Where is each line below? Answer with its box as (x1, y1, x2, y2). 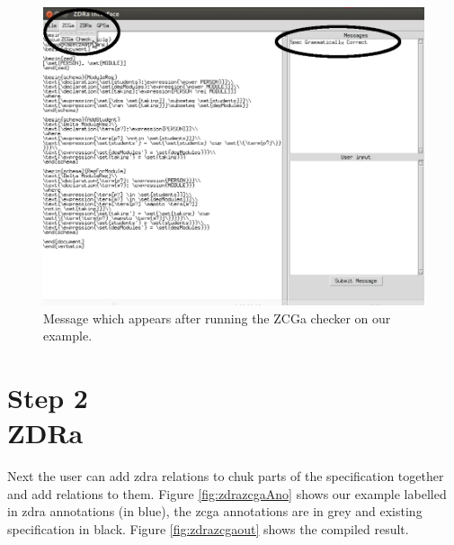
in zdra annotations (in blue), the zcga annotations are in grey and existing (7, 502, 423, 521)
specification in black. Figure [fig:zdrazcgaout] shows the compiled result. (7, 519, 409, 538)
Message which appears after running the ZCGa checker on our (43, 308, 391, 327)
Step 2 (7, 379, 88, 416)
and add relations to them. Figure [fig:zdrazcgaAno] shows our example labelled (7, 484, 447, 503)
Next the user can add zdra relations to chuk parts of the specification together (7, 467, 444, 486)
